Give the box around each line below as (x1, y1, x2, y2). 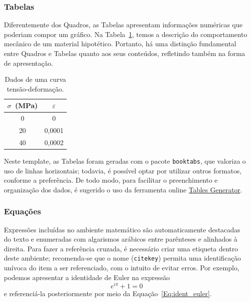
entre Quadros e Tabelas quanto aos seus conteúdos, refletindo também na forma (4, 48, 245, 58)
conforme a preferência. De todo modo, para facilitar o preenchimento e (4, 175, 218, 185)
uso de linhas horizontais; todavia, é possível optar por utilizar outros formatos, (4, 165, 242, 175)
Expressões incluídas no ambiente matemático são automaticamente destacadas (4, 224, 240, 234)
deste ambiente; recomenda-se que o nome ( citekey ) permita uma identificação (4, 253, 241, 263)
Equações (4, 205, 41, 217)
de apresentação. (4, 57, 53, 68)
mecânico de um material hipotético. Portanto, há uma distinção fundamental (4, 38, 236, 49)
